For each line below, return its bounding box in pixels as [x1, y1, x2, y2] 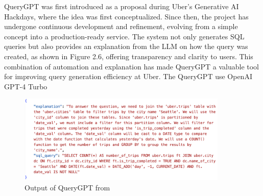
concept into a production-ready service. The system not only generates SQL [4, 31, 245, 41]
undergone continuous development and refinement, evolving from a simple [4, 21, 238, 32]
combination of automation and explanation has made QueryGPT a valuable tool [4, 61, 259, 71]
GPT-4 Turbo [4, 81, 47, 91]
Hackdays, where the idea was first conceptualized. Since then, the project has [4, 11, 249, 21]
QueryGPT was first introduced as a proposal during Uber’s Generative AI [4, 1, 239, 11]
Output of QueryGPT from [25, 182, 110, 192]
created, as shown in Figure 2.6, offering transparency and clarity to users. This [4, 51, 253, 61]
